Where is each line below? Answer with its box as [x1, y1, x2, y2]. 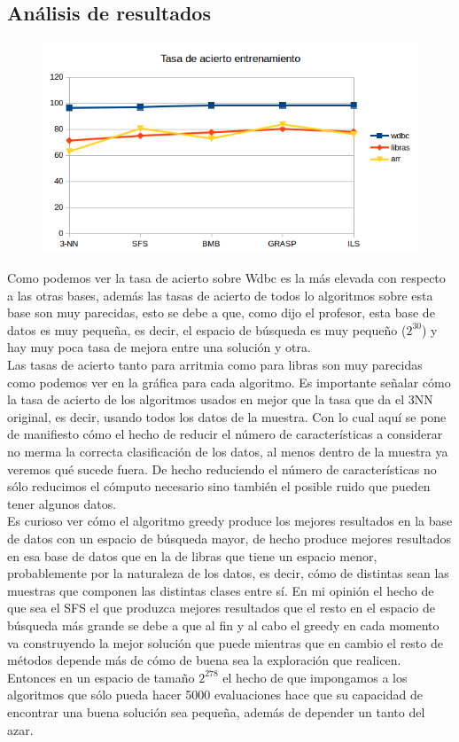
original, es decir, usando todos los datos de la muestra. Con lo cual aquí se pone [7, 407, 447, 426]
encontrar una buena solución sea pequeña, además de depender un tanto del [7, 702, 425, 721]
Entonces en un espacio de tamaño [7, 668, 195, 686]
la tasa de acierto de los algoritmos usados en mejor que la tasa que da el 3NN [7, 390, 433, 409]
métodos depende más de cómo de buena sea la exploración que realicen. [7, 651, 401, 669]
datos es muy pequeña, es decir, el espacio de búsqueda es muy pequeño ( [7, 320, 407, 339]
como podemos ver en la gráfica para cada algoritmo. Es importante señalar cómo [7, 372, 451, 391]
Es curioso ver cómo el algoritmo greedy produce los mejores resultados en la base [7, 512, 453, 530]
